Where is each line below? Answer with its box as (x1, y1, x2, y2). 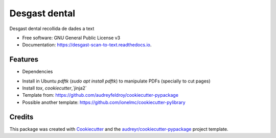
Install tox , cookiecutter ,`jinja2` (22, 85, 87, 91)
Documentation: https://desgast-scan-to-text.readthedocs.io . (22, 42, 152, 48)
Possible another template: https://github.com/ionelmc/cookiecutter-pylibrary (22, 99, 186, 105)
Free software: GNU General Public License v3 (22, 35, 121, 41)
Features (9, 55, 38, 64)
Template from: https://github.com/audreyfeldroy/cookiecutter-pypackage (22, 92, 179, 98)
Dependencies (22, 69, 53, 75)
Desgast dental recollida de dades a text (9, 25, 95, 32)
